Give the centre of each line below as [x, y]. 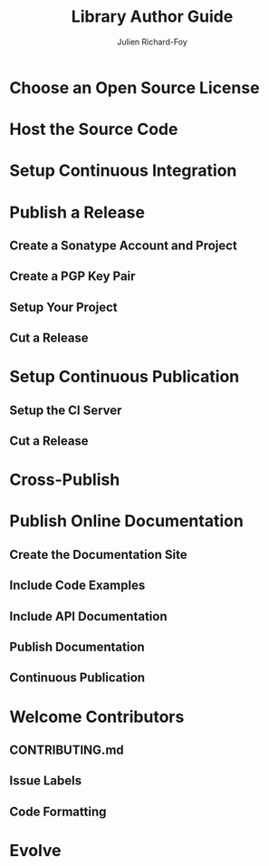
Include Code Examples [77, 586]
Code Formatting [58, 811]
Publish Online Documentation [127, 521]
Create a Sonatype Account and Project [123, 245]
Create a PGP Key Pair [72, 277]
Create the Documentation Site [98, 554]
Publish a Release [77, 212]
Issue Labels [46, 781]
